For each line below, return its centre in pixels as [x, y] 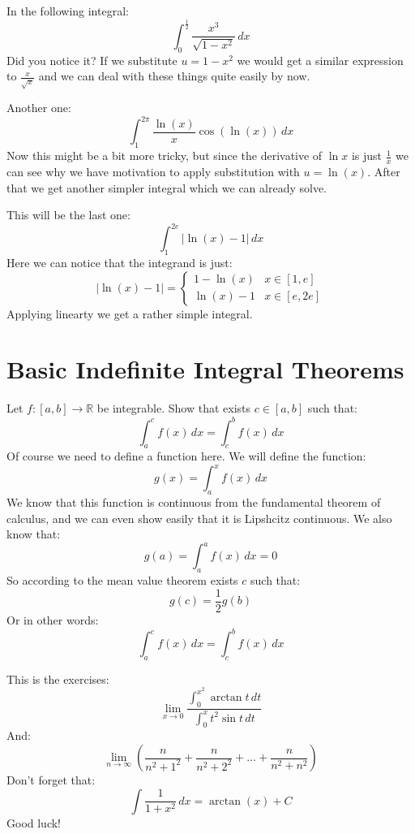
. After [384, 172]
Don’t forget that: [51, 780]
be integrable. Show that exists [174, 408]
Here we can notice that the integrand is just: [120, 263]
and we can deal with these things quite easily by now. [174, 76]
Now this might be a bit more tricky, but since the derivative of [165, 156]
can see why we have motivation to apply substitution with [153, 172]
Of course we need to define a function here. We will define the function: [186, 456]
